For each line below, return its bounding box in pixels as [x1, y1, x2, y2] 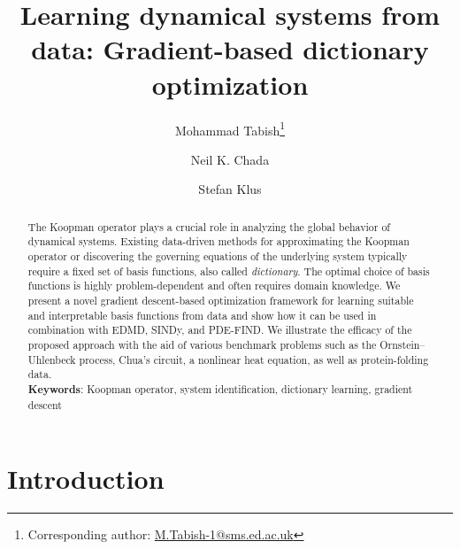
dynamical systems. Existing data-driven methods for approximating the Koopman [27, 234, 410, 249]
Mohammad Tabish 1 [174, 118, 286, 139]
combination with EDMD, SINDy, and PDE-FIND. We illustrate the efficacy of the [27, 322, 412, 337]
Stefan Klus [198, 180, 262, 198]
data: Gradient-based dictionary [31, 31, 429, 67]
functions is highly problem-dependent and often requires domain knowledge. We [27, 278, 401, 293]
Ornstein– [379, 336, 425, 352]
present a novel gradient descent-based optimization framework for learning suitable [27, 293, 414, 308]
